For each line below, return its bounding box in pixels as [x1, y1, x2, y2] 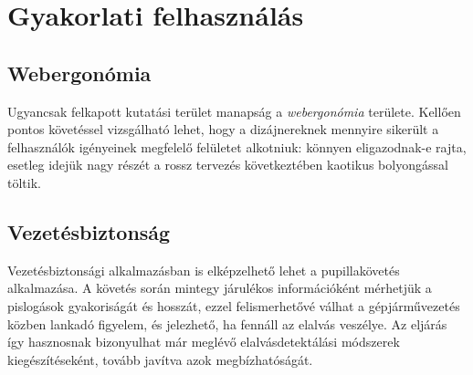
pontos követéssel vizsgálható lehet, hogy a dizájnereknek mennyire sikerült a [7, 120, 439, 139]
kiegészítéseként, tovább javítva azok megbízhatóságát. [7, 349, 313, 369]
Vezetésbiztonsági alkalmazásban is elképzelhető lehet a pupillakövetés [7, 260, 400, 279]
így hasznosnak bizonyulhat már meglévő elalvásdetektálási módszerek [7, 332, 400, 351]
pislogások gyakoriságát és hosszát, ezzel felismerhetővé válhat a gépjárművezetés [7, 296, 460, 315]
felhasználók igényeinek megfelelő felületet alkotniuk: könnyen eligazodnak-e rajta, [7, 137, 467, 156]
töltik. [7, 172, 41, 192]
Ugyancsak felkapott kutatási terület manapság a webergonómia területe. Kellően [7, 101, 461, 120]
